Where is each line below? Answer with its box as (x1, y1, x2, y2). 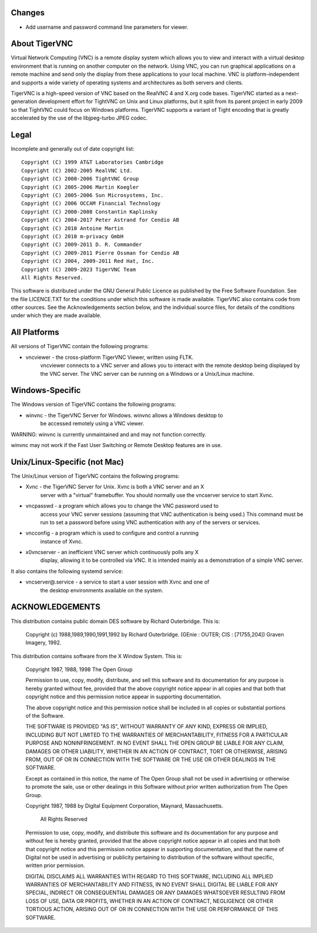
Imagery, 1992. (25, 639, 62, 647)
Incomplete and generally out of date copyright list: (11, 145, 135, 152)
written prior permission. (25, 862, 85, 869)
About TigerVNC (11, 39, 73, 49)
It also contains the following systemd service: (11, 568, 123, 575)
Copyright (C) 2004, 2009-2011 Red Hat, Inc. (21, 258, 155, 265)
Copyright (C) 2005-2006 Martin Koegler (21, 184, 139, 191)
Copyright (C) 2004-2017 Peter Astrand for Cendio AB (21, 216, 179, 224)
